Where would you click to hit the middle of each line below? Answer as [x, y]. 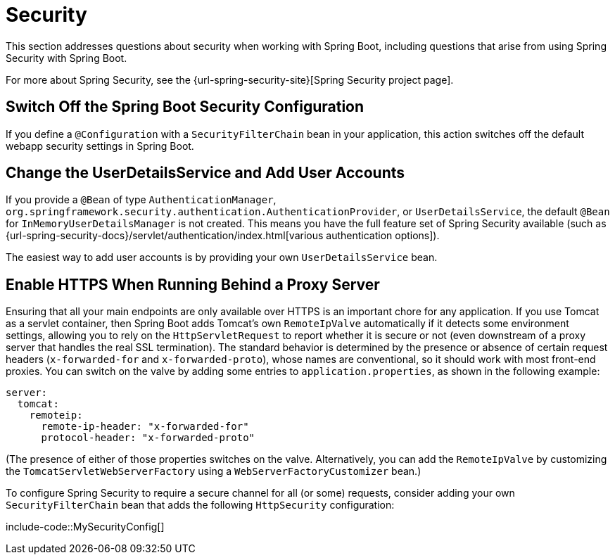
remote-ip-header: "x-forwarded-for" [145, 427]
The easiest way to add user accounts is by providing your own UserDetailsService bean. [222, 257]
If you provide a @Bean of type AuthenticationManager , [141, 200]
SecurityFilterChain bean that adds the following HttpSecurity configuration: [200, 505]
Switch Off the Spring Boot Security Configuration [185, 107]
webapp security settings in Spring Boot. [100, 146]
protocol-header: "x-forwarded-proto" [148, 438]
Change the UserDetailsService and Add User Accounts [205, 173]
